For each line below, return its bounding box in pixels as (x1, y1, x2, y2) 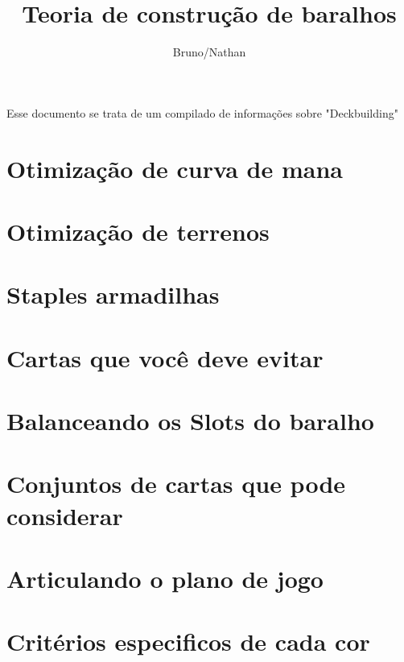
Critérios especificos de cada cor (6, 625, 370, 658)
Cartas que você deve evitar (6, 341, 324, 374)
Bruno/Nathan (172, 43, 246, 60)
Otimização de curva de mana (6, 151, 343, 184)
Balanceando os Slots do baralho (6, 404, 374, 437)
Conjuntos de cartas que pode (6, 467, 346, 500)
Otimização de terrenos (6, 214, 270, 247)
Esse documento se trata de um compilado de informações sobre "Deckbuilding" (6, 104, 398, 121)
